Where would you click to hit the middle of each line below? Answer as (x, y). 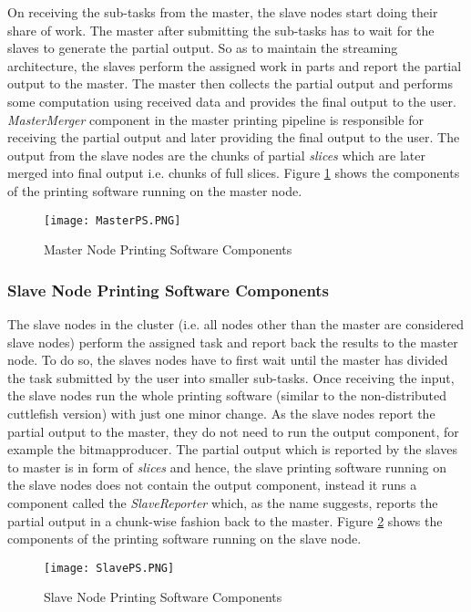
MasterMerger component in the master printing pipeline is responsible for (215, 119)
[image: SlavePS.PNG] (109, 568)
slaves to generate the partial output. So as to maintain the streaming (203, 48)
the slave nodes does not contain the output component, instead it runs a (212, 485)
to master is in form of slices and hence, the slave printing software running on (227, 467)
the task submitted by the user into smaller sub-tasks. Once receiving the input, (231, 377)
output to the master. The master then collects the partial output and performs (230, 83)
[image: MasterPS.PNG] (113, 220)
